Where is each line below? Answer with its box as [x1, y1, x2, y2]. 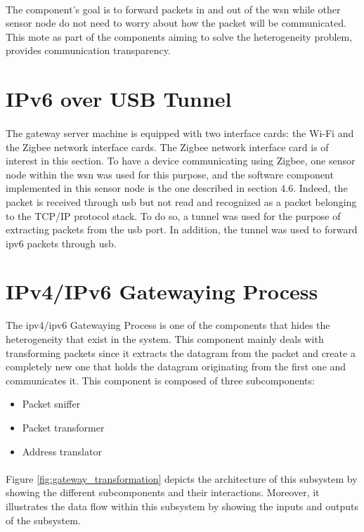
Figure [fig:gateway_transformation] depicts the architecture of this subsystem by [6, 471, 358, 486]
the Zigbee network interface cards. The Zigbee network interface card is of [6, 139, 329, 154]
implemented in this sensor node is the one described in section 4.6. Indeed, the [6, 181, 348, 195]
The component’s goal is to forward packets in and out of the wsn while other [6, 1, 341, 16]
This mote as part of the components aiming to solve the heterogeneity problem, [6, 29, 353, 44]
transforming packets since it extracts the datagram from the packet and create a [6, 345, 356, 360]
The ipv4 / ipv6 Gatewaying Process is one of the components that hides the [6, 318, 330, 332]
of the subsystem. [6, 512, 81, 527]
